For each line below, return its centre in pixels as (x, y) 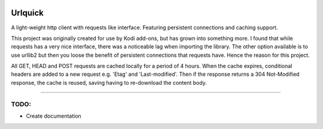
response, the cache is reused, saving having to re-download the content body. (109, 82)
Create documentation (54, 116)
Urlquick (28, 13)
